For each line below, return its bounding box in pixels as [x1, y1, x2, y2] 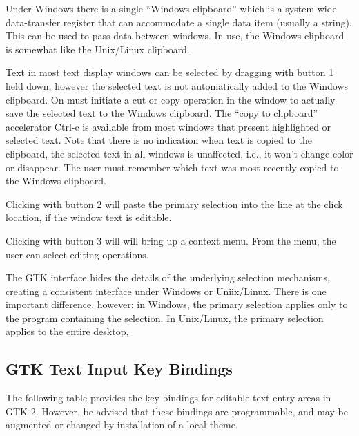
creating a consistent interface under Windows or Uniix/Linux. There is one [6, 283, 327, 298]
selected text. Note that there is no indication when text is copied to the [6, 133, 312, 147]
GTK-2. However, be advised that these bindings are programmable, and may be [6, 404, 348, 418]
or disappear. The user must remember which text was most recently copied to [6, 160, 339, 174]
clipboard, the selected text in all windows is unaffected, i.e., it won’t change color [6, 146, 353, 160]
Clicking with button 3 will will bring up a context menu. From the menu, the [6, 233, 336, 247]
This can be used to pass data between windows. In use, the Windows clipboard [6, 28, 345, 43]
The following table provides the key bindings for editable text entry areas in [6, 390, 331, 405]
